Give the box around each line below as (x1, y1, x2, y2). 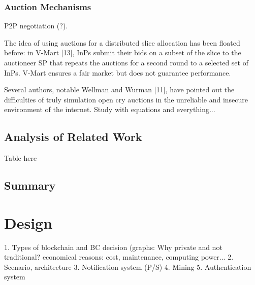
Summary (4, 177, 56, 193)
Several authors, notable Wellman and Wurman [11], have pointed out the (4, 84, 235, 95)
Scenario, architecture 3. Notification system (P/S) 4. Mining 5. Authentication (4, 261, 251, 272)
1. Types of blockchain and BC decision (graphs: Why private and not (4, 241, 222, 252)
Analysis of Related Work (4, 129, 142, 145)
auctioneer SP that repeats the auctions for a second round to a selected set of (4, 57, 248, 67)
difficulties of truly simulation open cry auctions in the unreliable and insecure (4, 94, 248, 104)
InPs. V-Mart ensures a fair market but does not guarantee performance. (4, 67, 231, 78)
